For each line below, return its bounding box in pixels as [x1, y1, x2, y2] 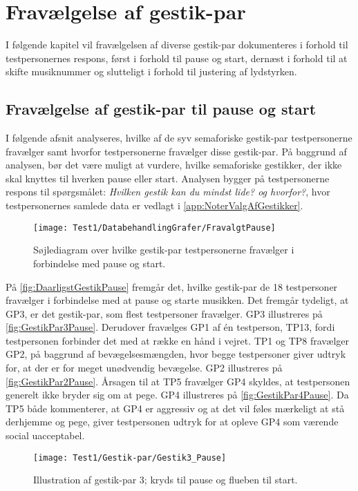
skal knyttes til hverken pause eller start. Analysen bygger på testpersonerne [6, 171, 330, 185]
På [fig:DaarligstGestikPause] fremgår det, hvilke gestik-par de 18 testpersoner [6, 279, 338, 293]
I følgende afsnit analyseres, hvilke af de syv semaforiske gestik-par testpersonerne [6, 131, 352, 145]
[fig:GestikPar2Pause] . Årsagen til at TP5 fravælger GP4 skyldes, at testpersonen [6, 374, 350, 388]
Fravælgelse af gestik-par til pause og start [6, 98, 317, 119]
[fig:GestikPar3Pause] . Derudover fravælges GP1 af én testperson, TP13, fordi [6, 320, 335, 334]
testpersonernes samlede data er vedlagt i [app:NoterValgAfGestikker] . [6, 198, 303, 213]
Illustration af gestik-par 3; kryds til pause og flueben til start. [33, 472, 298, 487]
